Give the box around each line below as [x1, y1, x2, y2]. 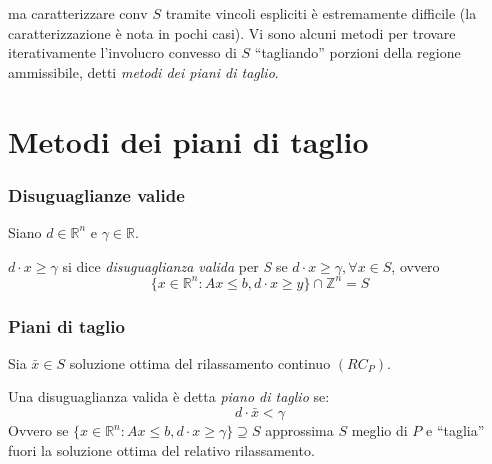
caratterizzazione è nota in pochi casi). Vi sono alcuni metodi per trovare [8, 22, 456, 43]
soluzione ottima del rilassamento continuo [69, 352, 331, 373]
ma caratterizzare [8, 3, 115, 23]
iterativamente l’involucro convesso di [8, 42, 237, 63]
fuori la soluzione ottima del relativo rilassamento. [8, 439, 315, 460]
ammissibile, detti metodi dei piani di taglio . [8, 61, 279, 82]
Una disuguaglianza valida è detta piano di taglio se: [8, 386, 330, 407]
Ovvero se [8, 420, 69, 441]
